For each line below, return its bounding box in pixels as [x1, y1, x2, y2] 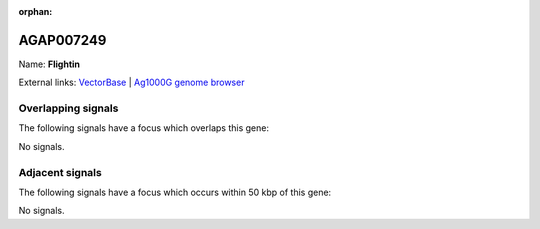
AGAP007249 [18, 31, 107, 49]
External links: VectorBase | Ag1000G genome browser [18, 76, 245, 89]
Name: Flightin [18, 58, 80, 70]
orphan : [18, 6, 53, 17]
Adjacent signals [18, 165, 102, 179]
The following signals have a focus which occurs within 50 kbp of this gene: [18, 186, 332, 198]
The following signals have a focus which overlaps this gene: [18, 122, 270, 134]
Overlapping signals [18, 101, 119, 115]
